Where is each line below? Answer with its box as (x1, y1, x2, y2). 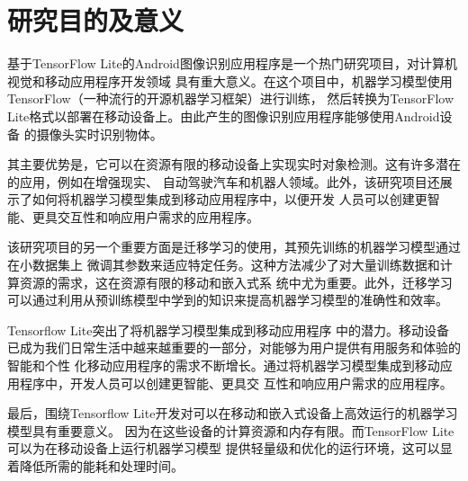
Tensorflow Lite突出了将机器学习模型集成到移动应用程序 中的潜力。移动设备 (7, 320, 450, 339)
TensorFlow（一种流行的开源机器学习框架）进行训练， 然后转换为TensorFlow (7, 89, 454, 108)
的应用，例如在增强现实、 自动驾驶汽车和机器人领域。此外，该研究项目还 (7, 172, 440, 191)
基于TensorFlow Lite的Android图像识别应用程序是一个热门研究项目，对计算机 (7, 54, 457, 73)
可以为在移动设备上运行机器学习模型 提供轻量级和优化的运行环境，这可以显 (7, 439, 453, 458)
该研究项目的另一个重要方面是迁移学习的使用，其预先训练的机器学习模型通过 (7, 237, 461, 256)
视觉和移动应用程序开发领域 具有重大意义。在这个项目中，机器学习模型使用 (7, 71, 453, 90)
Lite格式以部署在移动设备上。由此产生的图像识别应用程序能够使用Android (7, 106, 440, 125)
